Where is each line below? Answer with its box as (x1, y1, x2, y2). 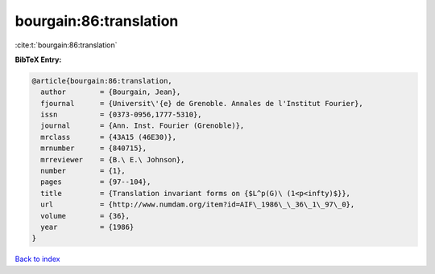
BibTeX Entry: (14, 55, 62, 64)
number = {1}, (40, 166, 126, 176)
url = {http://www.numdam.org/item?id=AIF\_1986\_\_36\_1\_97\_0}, (40, 200, 355, 209)
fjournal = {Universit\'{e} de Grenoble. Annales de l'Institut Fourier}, (40, 99, 364, 108)
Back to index (14, 254, 60, 264)
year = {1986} (40, 223, 135, 231)
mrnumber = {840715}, (40, 144, 147, 153)
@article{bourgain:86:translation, (31, 76, 172, 85)
